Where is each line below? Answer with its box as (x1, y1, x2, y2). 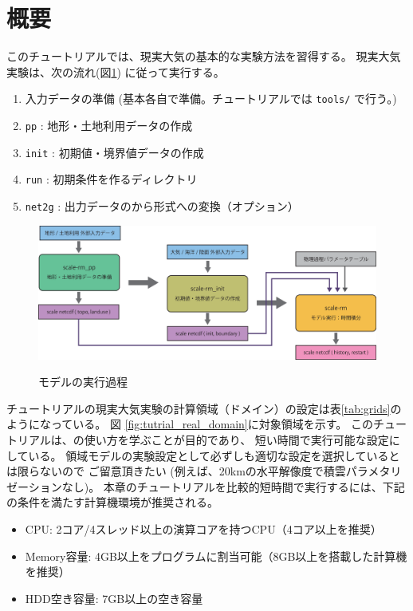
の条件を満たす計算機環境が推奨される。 (6, 494, 218, 510)
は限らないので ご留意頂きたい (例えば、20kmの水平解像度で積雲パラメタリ (6, 463, 402, 479)
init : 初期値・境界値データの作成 (25, 144, 204, 160)
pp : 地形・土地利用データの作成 (25, 116, 193, 133)
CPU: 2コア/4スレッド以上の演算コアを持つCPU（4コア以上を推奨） (25, 521, 382, 538)
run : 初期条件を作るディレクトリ (25, 171, 198, 187)
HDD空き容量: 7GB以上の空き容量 (25, 589, 203, 606)
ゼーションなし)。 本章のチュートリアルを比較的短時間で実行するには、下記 (6, 478, 405, 495)
